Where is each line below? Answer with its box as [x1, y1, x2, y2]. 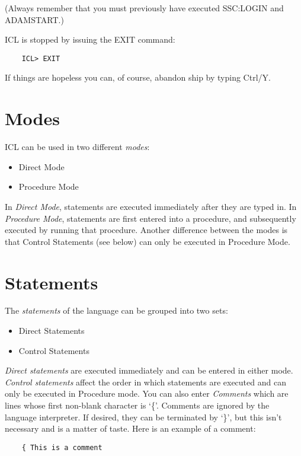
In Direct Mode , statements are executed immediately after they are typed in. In [5, 200, 297, 212]
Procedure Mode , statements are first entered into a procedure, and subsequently [5, 212, 296, 224]
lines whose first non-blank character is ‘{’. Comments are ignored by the [5, 399, 270, 411]
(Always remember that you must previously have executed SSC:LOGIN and [5, 2, 284, 14]
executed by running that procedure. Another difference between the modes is [5, 224, 288, 236]
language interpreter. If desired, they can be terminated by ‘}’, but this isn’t [5, 410, 282, 423]
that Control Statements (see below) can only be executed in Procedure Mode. [5, 235, 290, 247]
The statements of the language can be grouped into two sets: [5, 304, 228, 317]
